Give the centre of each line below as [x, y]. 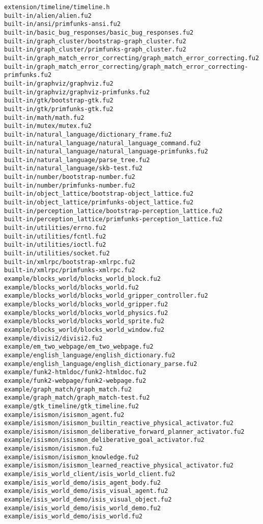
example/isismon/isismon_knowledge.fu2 [71, 457]
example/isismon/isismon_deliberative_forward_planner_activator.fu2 [124, 431]
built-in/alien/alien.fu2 [48, 16]
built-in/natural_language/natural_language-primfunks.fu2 [106, 152]
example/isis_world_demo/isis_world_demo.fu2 [82, 508]
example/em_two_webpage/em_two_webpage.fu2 [79, 347]
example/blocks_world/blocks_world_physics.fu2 [86, 313]
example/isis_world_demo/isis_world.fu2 [74, 517]
